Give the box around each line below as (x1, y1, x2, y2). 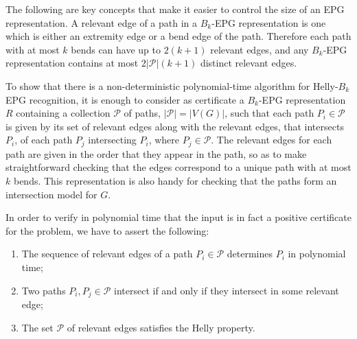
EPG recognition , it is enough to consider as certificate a (5, 92, 244, 106)
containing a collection (16, 106, 111, 120)
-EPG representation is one (211, 15, 326, 30)
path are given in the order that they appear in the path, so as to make (5, 146, 307, 161)
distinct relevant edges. (200, 56, 297, 70)
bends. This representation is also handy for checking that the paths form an (13, 173, 337, 187)
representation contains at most (5, 56, 139, 70)
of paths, (124, 106, 161, 120)
